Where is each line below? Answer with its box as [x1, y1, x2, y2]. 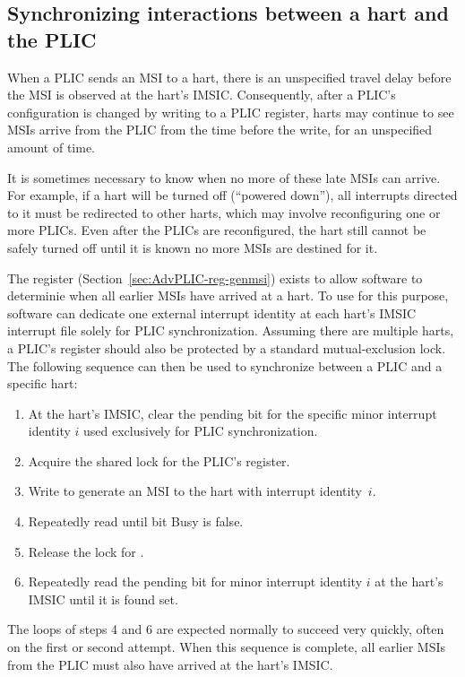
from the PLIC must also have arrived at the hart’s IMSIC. [7, 655, 333, 673]
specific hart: [7, 374, 78, 393]
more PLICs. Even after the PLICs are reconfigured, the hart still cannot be [7, 221, 426, 239]
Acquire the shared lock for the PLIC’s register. [28, 451, 290, 470]
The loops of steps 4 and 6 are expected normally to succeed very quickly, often [7, 620, 444, 638]
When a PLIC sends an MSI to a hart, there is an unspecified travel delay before [7, 67, 452, 86]
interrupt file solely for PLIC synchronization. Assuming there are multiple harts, [7, 321, 454, 340]
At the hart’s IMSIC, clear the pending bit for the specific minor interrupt [28, 404, 437, 422]
